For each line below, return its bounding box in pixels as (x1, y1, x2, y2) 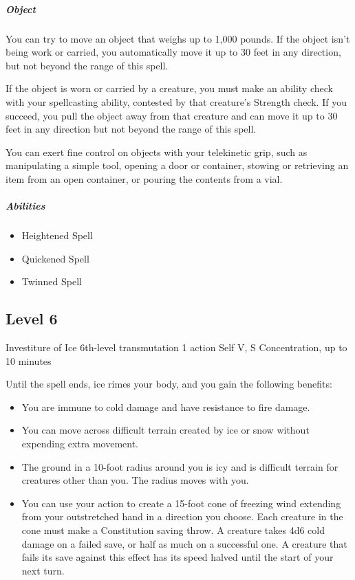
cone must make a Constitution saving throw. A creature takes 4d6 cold (21, 522, 325, 537)
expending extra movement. (21, 436, 139, 451)
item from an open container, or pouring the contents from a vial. (6, 171, 283, 186)
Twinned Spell (21, 274, 82, 289)
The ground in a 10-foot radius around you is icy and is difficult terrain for (21, 459, 338, 473)
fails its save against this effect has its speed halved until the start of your (21, 550, 334, 564)
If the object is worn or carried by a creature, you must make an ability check (6, 81, 333, 96)
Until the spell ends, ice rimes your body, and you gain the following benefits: (6, 377, 332, 391)
